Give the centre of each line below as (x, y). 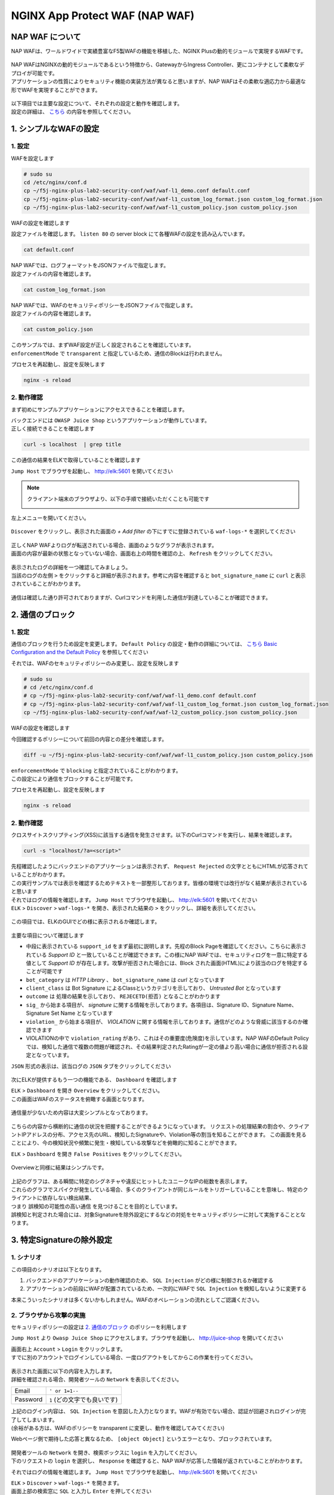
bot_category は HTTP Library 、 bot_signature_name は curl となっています (125, 980)
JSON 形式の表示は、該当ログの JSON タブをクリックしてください (91, 1066)
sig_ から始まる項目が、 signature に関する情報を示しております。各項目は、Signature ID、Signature (151, 1005)
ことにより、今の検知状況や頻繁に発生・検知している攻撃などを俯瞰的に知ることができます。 (126, 1143)
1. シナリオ (26, 1258)
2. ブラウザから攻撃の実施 (48, 1315)
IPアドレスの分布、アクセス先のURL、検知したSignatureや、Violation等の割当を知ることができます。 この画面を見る (164, 1134)
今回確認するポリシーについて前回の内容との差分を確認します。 (89, 739)
